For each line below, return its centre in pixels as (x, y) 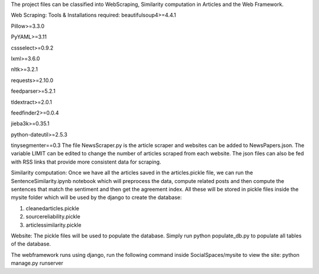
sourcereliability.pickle (53, 217)
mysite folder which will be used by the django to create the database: (97, 197)
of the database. (31, 244)
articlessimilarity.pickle (54, 225)
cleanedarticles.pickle (53, 208)
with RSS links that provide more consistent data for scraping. (86, 162)
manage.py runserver (37, 263)
